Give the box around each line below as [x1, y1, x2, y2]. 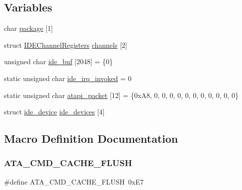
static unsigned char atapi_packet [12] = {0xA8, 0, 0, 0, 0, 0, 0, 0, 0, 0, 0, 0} [4, 90, 239, 100]
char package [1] [4, 23, 53, 33]
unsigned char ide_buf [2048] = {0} [4, 56, 113, 67]
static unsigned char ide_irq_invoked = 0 [4, 73, 132, 83]
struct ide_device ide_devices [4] [4, 106, 105, 117]
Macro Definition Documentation [4, 131, 178, 146]
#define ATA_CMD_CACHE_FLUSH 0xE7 [4, 176, 144, 187]
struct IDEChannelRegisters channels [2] [4, 39, 127, 50]
